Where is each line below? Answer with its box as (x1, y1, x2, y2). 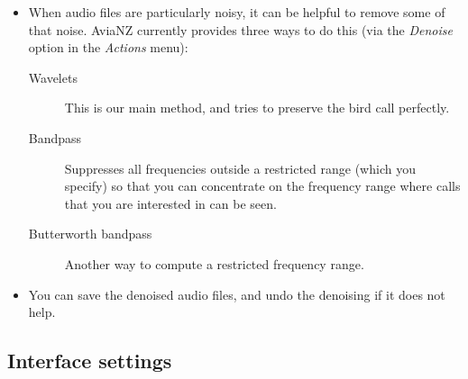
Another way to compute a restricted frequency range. (64, 254, 364, 273)
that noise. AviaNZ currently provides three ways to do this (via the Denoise (28, 20, 453, 39)
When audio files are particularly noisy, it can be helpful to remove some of (28, 3, 445, 21)
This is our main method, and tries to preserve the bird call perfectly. (64, 98, 450, 117)
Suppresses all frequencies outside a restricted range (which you (64, 158, 416, 177)
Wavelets (28, 68, 78, 86)
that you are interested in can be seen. (64, 194, 277, 212)
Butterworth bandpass (28, 224, 152, 243)
